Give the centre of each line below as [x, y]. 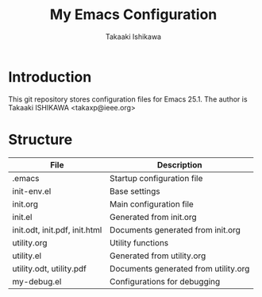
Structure [40, 139]
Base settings [135, 191]
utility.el [27, 256]
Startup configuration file [156, 178]
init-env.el [32, 191]
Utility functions [139, 242]
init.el [22, 217]
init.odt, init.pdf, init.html [57, 229]
